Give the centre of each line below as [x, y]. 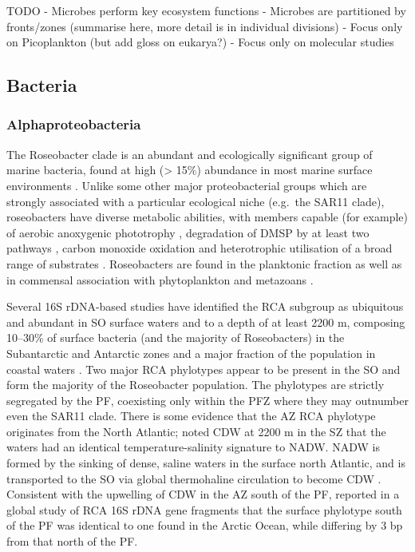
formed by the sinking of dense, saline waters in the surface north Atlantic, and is [206, 463]
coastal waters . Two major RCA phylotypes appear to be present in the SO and [204, 369]
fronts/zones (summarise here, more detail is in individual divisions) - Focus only [205, 26]
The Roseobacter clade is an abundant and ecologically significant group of [190, 154]
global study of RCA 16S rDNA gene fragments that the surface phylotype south [204, 509]
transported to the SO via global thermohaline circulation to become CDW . [194, 478]
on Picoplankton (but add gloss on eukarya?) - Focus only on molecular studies [200, 42]
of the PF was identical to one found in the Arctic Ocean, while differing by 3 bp [205, 525]
